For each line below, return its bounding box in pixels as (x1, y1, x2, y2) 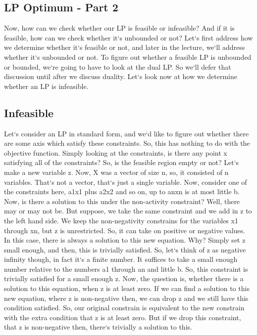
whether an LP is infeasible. (4, 81, 89, 91)
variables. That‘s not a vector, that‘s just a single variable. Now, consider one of (4, 176, 247, 187)
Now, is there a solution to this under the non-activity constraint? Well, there (4, 196, 240, 206)
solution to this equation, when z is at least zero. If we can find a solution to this (4, 283, 250, 293)
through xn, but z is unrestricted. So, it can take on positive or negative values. (4, 225, 245, 235)
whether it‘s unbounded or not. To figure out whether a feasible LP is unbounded (4, 51, 252, 62)
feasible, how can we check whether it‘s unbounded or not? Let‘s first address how (4, 32, 253, 42)
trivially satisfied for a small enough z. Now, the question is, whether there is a (4, 273, 244, 284)
